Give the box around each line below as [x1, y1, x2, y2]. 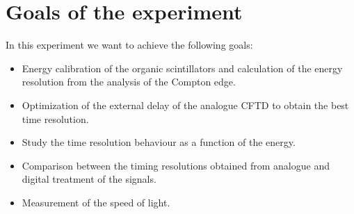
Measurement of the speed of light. [22, 195, 170, 209]
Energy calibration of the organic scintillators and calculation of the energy [22, 60, 343, 75]
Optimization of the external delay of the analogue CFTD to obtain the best [22, 97, 349, 112]
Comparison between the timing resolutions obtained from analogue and [22, 158, 330, 172]
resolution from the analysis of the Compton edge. [22, 74, 236, 89]
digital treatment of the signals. [22, 172, 156, 186]
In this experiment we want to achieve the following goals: [6, 38, 253, 52]
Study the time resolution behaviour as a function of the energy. [22, 135, 296, 149]
